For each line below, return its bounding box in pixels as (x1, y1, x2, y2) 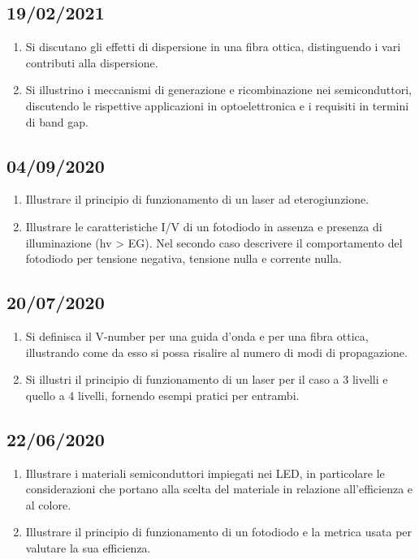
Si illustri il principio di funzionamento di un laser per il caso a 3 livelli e (25, 371, 388, 388)
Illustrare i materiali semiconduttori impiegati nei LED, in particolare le (25, 464, 385, 481)
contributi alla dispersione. (25, 54, 158, 71)
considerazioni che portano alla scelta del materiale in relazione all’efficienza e (25, 480, 413, 497)
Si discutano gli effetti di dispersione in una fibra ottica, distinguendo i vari (25, 38, 401, 55)
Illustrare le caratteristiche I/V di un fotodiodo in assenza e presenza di (25, 217, 382, 234)
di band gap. (25, 113, 89, 130)
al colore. (25, 496, 71, 513)
